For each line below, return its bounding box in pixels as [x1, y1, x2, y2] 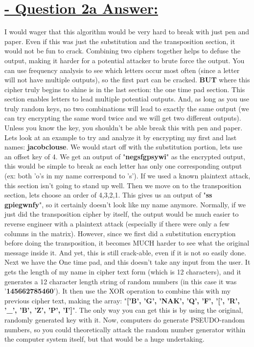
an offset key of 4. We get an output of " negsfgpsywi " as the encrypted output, [4, 151, 246, 161]
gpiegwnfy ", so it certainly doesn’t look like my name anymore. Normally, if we [4, 199, 246, 209]
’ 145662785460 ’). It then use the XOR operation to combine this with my [4, 286, 231, 296]
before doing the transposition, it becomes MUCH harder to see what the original [4, 238, 250, 248]
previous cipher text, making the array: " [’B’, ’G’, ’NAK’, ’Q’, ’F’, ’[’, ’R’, [4, 295, 240, 305]
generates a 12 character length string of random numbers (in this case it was [4, 276, 237, 286]
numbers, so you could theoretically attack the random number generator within [4, 324, 246, 334]
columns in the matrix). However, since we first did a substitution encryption [4, 228, 236, 238]
